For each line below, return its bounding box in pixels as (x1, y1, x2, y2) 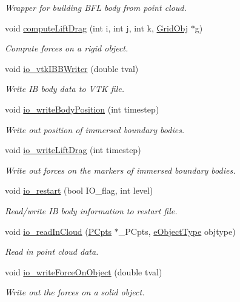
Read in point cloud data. (5, 245, 99, 258)
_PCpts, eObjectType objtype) (118, 225, 236, 237)
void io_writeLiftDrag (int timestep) (5, 143, 141, 156)
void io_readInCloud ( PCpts (5, 225, 112, 237)
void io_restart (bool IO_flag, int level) (5, 184, 153, 197)
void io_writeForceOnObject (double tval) (5, 265, 162, 278)
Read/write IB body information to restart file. (5, 204, 178, 217)
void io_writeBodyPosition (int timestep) (5, 102, 159, 115)
